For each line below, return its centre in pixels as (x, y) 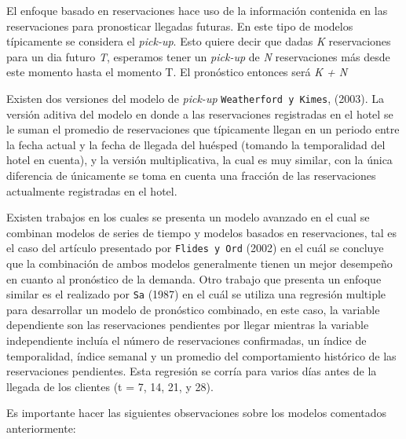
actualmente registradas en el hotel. (92, 190)
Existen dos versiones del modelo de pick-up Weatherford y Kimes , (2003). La (196, 98)
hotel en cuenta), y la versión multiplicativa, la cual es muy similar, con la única (199, 160)
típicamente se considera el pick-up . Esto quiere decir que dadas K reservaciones (199, 41)
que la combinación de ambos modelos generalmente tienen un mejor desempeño (199, 263)
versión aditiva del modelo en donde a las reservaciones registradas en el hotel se (200, 113)
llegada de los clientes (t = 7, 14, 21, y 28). (110, 386)
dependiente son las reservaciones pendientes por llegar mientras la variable (188, 325)
